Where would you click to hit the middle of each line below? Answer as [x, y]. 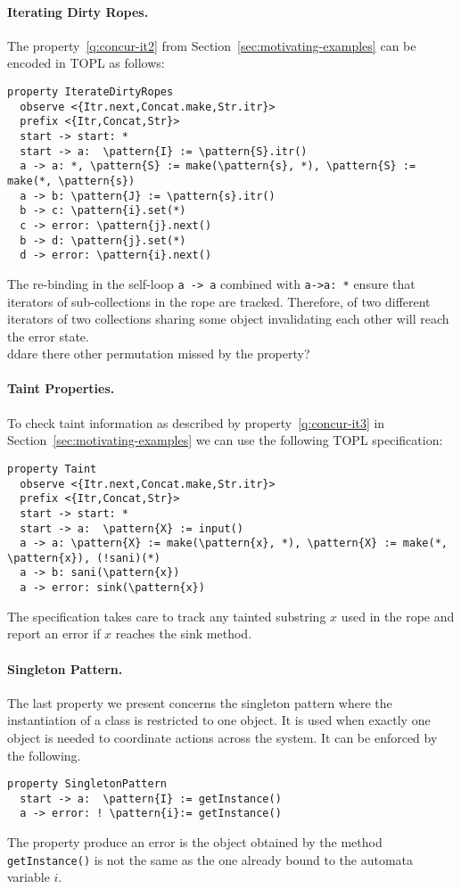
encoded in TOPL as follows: [86, 63]
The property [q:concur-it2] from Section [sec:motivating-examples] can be [212, 45]
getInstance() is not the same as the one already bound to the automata [210, 859]
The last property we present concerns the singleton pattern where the [200, 702]
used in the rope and [398, 616]
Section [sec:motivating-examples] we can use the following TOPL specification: [225, 440]
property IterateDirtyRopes [91, 91]
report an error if [54, 634]
